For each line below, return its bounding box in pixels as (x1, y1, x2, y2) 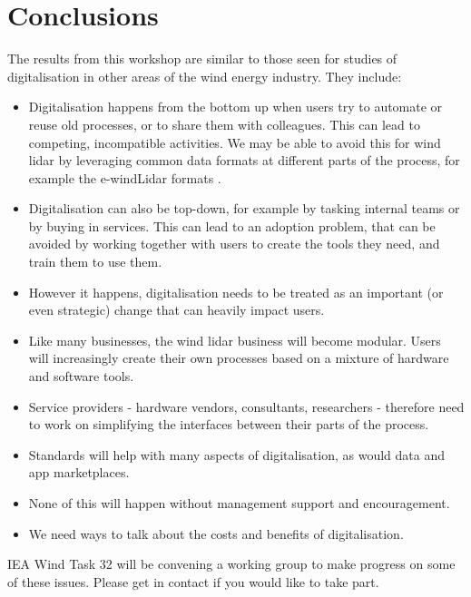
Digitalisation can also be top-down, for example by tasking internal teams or (28, 199, 460, 218)
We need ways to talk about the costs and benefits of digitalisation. (28, 524, 404, 543)
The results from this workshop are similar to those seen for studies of (7, 49, 397, 68)
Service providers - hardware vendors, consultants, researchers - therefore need (28, 396, 465, 416)
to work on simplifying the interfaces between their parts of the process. (28, 415, 429, 434)
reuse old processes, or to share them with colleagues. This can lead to (28, 114, 420, 133)
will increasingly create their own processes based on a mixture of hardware (28, 348, 449, 367)
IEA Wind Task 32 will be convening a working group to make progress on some (7, 554, 456, 573)
